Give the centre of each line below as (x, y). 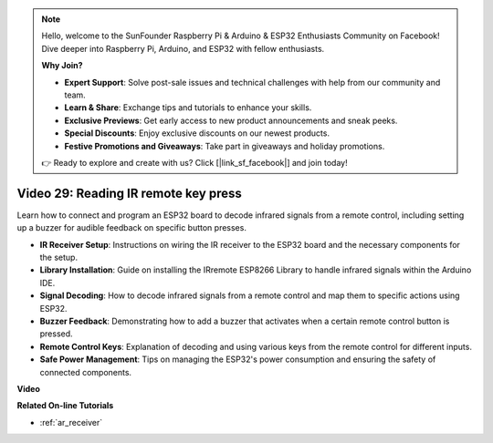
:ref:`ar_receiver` (71, 422)
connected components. (86, 372)
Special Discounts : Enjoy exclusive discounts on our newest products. (197, 133)
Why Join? (62, 66)
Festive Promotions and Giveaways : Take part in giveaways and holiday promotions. (225, 146)
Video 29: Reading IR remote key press (129, 193)
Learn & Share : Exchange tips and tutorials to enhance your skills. (188, 108)
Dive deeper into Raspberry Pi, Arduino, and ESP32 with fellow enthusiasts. (183, 48)
